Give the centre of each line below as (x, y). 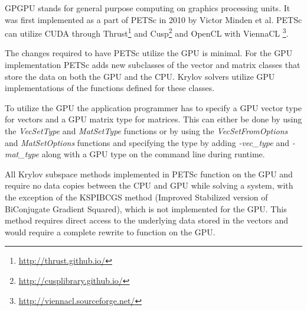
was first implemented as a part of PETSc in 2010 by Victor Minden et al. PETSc (153, 19)
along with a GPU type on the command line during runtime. (153, 154)
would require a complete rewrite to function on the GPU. (110, 231)
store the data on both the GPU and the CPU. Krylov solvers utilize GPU (140, 76)
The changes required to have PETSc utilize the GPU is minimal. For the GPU (149, 53)
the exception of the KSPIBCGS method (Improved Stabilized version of (136, 197)
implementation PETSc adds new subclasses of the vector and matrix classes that (153, 65)
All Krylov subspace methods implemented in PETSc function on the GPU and (149, 174)
